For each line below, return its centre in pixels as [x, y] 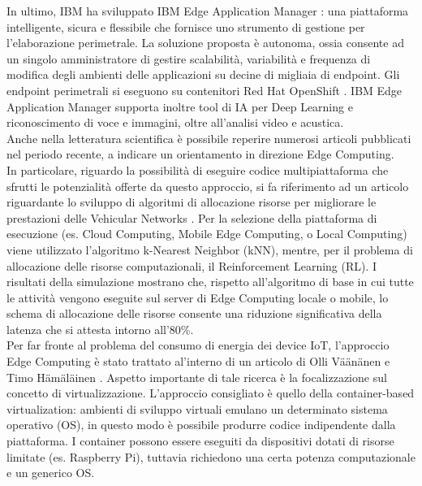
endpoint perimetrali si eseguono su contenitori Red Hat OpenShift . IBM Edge [205, 90]
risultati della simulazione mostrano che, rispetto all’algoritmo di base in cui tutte [210, 282]
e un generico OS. [51, 473]
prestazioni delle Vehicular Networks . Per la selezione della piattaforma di [192, 217]
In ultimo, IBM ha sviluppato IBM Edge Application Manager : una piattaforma [208, 11]
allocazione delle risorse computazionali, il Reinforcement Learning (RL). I [192, 265]
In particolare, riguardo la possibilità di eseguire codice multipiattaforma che [198, 169]
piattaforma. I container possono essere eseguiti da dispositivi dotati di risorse [200, 441]
